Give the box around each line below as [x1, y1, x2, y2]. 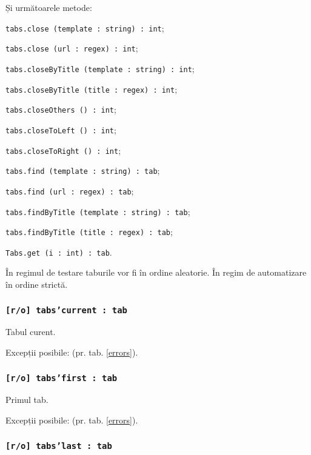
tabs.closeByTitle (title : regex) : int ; [5, 82, 178, 95]
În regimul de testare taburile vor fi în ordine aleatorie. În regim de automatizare [5, 266, 307, 279]
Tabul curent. [5, 325, 56, 338]
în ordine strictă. [5, 278, 68, 291]
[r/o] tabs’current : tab [5, 305, 127, 315]
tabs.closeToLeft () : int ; [5, 123, 116, 136]
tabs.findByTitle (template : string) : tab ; [5, 205, 190, 218]
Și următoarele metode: [5, 1, 92, 13]
